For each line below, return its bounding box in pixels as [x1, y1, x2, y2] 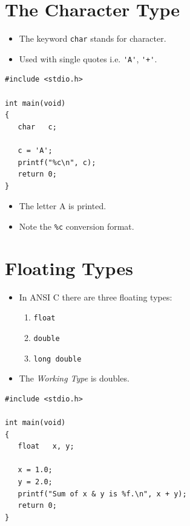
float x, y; [18, 442, 74, 451]
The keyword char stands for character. [19, 32, 166, 45]
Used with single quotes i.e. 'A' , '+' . [19, 52, 157, 65]
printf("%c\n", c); [18, 158, 96, 167]
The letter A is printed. [19, 200, 106, 212]
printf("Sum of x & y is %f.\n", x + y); [18, 489, 187, 498]
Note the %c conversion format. [19, 219, 134, 232]
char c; [18, 122, 57, 131]
